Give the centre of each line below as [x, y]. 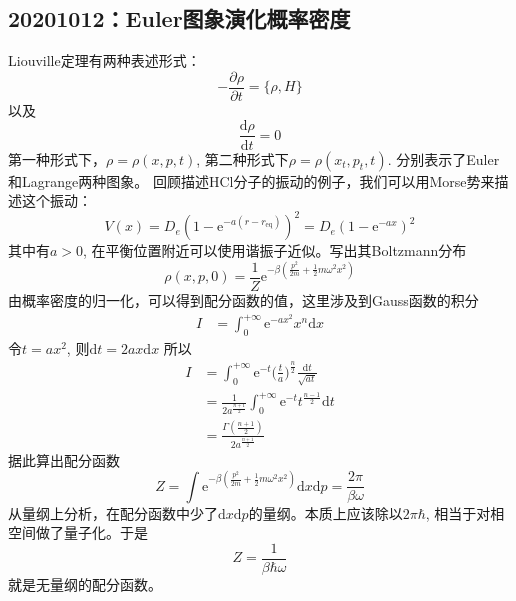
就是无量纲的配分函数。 [85, 584]
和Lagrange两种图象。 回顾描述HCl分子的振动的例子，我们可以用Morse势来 [251, 180]
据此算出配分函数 [64, 459]
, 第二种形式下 [242, 158]
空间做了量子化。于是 [78, 532]
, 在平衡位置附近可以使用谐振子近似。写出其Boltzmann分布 [275, 250]
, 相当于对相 [465, 512]
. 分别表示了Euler [443, 158]
